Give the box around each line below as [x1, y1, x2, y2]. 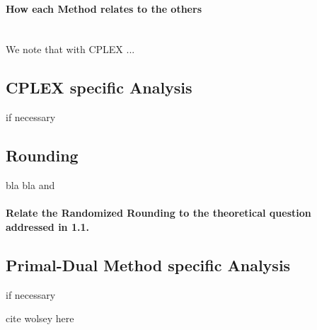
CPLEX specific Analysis [6, 76, 192, 98]
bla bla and [6, 177, 55, 192]
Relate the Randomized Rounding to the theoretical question [6, 205, 311, 220]
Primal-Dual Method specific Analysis [6, 254, 291, 275]
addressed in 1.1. [6, 219, 89, 234]
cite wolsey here [6, 311, 74, 326]
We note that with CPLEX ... [6, 42, 135, 57]
